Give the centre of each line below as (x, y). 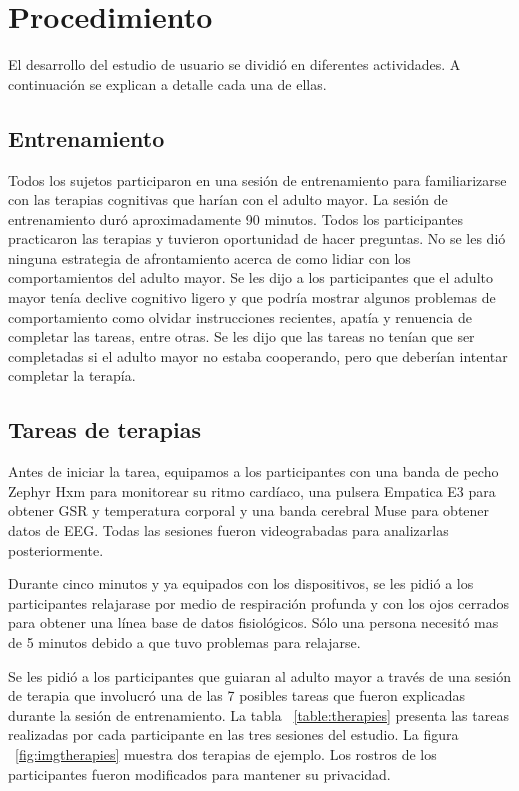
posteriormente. (56, 549)
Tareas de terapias (104, 429)
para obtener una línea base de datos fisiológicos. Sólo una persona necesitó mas (253, 622)
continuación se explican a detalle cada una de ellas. (167, 83)
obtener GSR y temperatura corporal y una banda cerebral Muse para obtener (249, 510)
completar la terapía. (72, 375)
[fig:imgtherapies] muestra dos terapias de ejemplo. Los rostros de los (226, 753)
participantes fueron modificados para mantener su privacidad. (199, 773)
